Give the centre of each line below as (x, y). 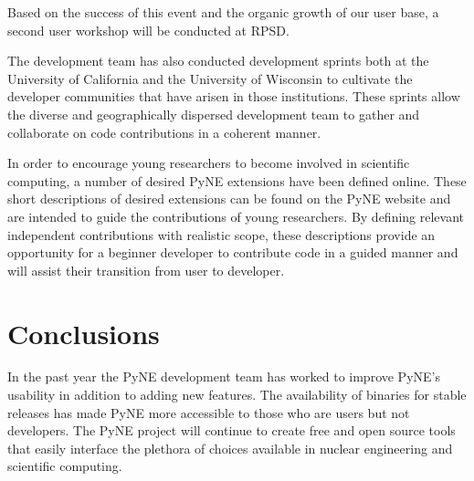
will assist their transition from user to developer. (146, 270)
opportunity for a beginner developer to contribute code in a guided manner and (233, 252)
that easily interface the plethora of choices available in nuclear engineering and (230, 448)
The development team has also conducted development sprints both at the (218, 61)
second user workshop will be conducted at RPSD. (148, 30)
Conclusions (84, 333)
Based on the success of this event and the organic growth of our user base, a (223, 12)
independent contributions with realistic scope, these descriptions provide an (221, 234)
